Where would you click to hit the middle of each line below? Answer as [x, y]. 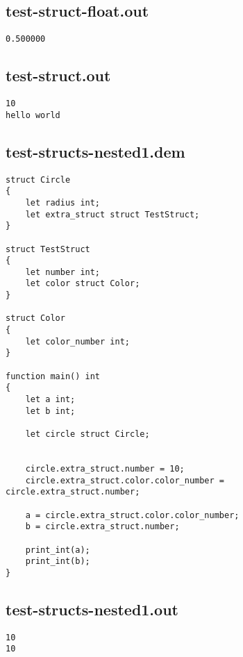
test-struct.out [58, 75]
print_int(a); [58, 550]
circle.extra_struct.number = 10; [105, 468]
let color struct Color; [83, 284]
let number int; [63, 272]
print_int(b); [58, 562]
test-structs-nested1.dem [95, 151]
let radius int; [63, 202]
